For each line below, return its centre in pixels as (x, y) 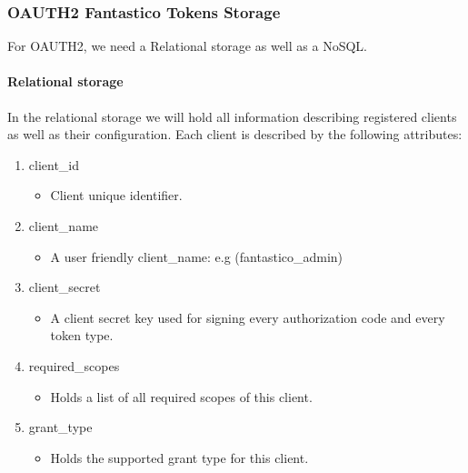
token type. (82, 335)
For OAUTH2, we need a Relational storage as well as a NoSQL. (187, 46)
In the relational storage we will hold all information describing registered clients (232, 116)
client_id (54, 164)
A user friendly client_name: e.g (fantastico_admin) (197, 256)
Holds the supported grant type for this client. (179, 457)
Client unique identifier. (116, 195)
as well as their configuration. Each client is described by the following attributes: (235, 134)
